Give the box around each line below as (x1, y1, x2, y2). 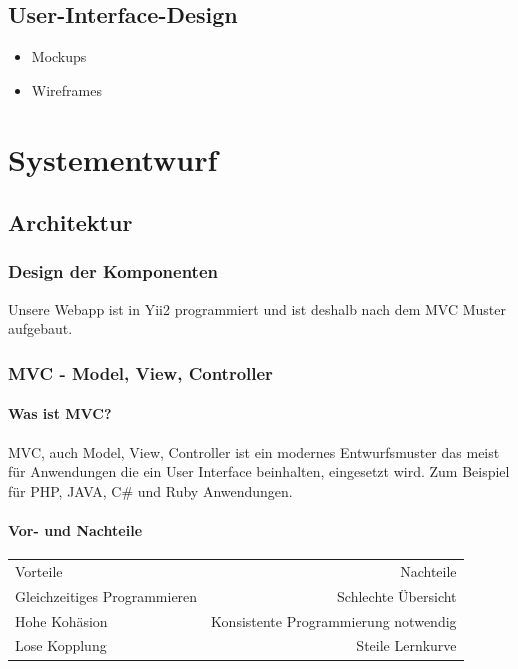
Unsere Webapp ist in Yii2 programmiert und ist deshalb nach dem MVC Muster (8, 298, 506, 319)
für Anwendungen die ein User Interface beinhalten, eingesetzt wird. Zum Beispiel (8, 461, 510, 482)
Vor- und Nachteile (8, 519, 143, 540)
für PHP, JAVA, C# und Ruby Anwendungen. (8, 480, 293, 501)
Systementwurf (8, 138, 218, 179)
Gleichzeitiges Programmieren (15, 585, 198, 606)
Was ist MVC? (8, 403, 112, 424)
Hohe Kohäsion (15, 610, 108, 631)
